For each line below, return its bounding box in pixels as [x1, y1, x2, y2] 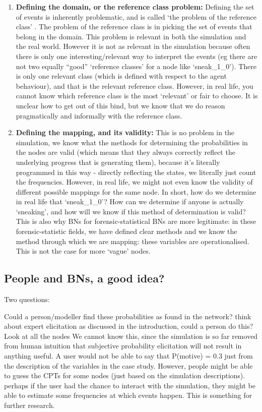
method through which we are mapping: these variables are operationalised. [16, 236, 249, 246]
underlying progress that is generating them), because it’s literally [16, 156, 220, 167]
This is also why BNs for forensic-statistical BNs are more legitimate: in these [16, 216, 256, 226]
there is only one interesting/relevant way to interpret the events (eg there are [16, 50, 257, 61]
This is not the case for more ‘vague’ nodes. [16, 246, 151, 256]
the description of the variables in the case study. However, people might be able [4, 360, 253, 371]
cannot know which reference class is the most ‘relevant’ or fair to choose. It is [16, 90, 258, 101]
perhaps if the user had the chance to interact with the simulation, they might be [4, 380, 255, 390]
